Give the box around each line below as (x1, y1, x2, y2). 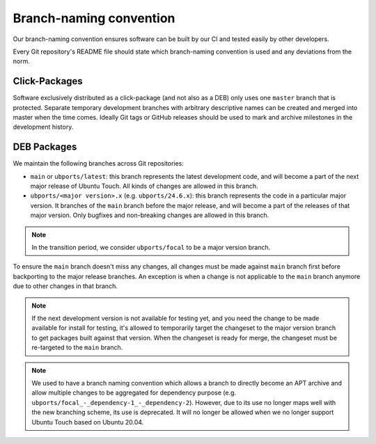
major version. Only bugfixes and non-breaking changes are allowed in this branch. (30, 211, 269, 219)
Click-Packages (13, 75, 83, 87)
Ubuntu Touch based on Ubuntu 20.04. (31, 418, 144, 426)
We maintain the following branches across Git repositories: (13, 159, 185, 168)
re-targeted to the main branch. (31, 343, 123, 351)
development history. (13, 122, 74, 132)
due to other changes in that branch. (13, 282, 118, 290)
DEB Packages (13, 141, 77, 153)
